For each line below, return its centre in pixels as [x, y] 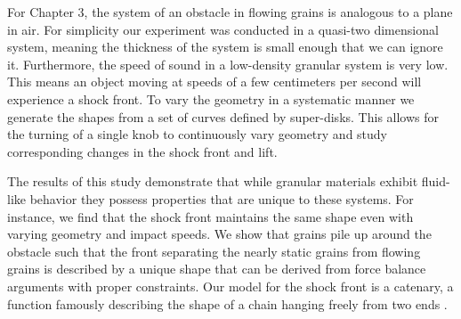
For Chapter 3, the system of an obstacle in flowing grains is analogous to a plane [230, 12]
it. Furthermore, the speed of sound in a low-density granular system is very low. [228, 64]
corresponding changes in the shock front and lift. [142, 151]
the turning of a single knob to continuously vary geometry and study [197, 134]
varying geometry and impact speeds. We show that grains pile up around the [219, 234]
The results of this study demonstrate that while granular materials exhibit [213, 181]
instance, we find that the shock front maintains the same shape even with [210, 216]
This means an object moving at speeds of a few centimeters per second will [214, 82]
